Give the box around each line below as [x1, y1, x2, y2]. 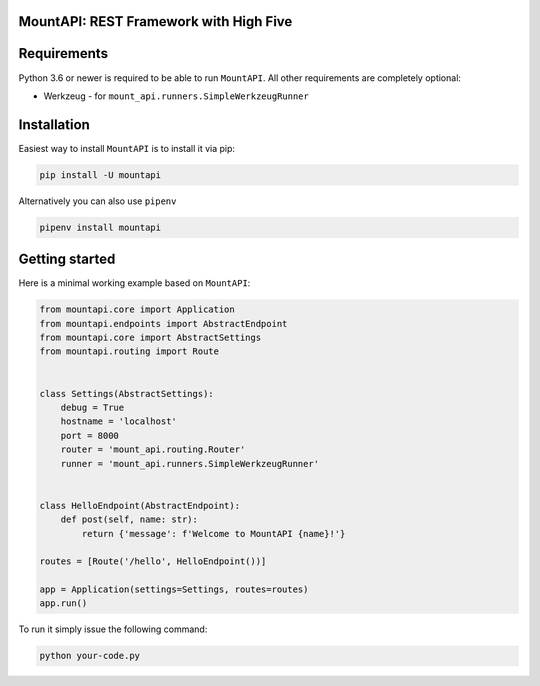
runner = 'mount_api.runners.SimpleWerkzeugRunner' [60, 458, 320, 469]
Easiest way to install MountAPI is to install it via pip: [18, 142, 235, 154]
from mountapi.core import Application [39, 304, 235, 315]
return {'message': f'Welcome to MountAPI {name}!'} [81, 528, 346, 539]
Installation [18, 116, 90, 133]
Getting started [18, 251, 116, 268]
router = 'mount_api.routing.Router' [60, 444, 246, 455]
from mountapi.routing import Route [39, 346, 220, 357]
